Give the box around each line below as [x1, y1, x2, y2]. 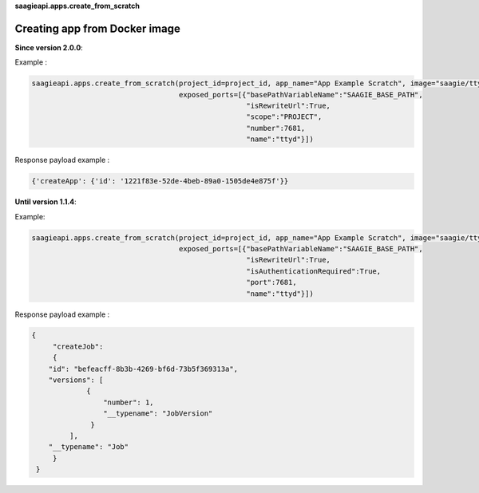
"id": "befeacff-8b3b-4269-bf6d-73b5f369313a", [48, 364, 239, 373]
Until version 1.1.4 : [14, 197, 77, 207]
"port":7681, [246, 278, 297, 287]
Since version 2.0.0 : [14, 42, 83, 52]
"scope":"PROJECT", [246, 112, 323, 121]
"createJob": [52, 341, 104, 351]
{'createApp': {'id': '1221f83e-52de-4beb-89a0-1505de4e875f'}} [31, 176, 289, 186]
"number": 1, [102, 397, 155, 407]
